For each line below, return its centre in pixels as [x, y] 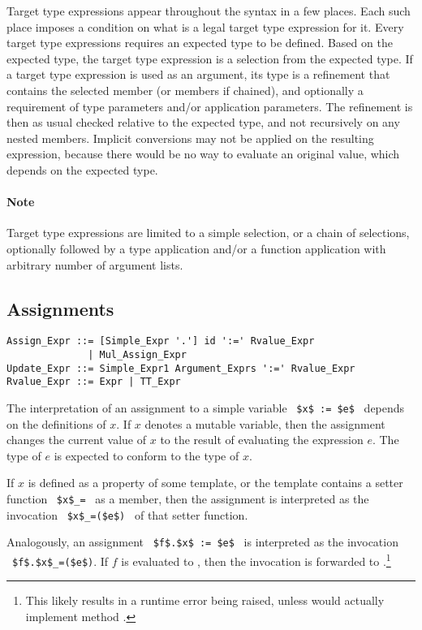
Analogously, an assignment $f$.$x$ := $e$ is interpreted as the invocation [202, 542]
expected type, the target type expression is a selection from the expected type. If [210, 58]
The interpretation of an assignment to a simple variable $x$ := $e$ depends [206, 407]
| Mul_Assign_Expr [137, 354]
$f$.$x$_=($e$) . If [60, 561]
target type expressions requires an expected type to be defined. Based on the [200, 43]
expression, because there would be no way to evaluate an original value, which [203, 154]
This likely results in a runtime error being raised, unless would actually [205, 600]
